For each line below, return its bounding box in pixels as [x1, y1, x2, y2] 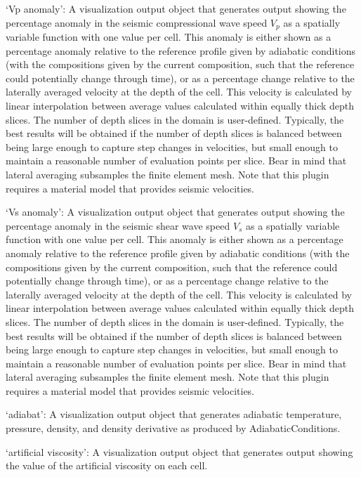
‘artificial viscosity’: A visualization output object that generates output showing [6, 444, 353, 459]
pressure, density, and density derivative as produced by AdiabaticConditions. [6, 421, 341, 436]
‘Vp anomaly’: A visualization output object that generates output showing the [6, 1, 346, 15]
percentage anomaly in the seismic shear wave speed [6, 218, 230, 233]
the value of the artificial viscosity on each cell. [6, 458, 208, 473]
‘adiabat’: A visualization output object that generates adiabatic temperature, [6, 407, 342, 422]
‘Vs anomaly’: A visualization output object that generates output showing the [6, 204, 345, 219]
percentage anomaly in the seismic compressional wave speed [6, 15, 268, 30]
